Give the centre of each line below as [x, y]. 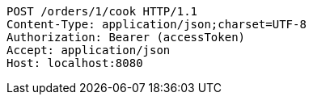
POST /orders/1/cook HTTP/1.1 [102, 11]
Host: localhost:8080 [75, 63]
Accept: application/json [89, 50]
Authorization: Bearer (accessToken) [126, 37]
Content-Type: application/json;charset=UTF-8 [156, 24]
